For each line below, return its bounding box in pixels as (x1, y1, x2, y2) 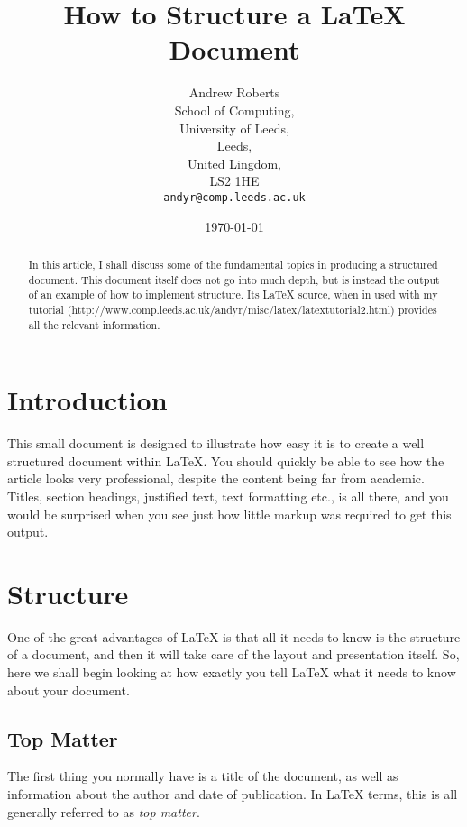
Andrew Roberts (188, 83, 280, 102)
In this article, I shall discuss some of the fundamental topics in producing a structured (28, 256, 438, 271)
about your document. (7, 680, 130, 699)
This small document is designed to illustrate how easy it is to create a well (7, 434, 425, 453)
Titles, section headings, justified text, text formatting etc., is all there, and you (7, 486, 449, 505)
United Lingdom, (187, 153, 282, 172)
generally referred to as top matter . (7, 802, 200, 821)
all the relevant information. (28, 317, 160, 332)
